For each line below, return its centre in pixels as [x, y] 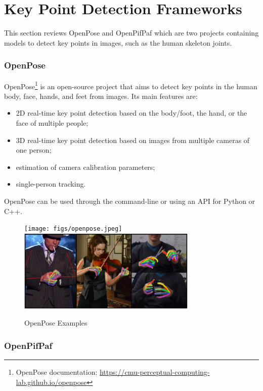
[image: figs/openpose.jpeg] [73, 229]
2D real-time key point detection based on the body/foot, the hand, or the [131, 113]
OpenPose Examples [56, 323]
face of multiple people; [52, 122]
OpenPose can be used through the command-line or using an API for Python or [130, 201]
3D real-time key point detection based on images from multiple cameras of [133, 140]
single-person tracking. [51, 184]
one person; [34, 150]
